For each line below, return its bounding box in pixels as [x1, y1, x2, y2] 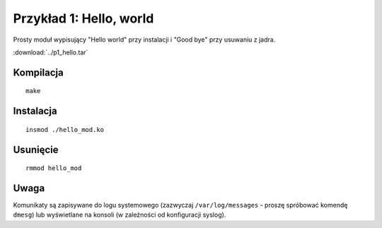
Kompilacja [13, 66, 64, 78]
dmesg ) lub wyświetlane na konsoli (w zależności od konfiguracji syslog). [13, 210, 226, 219]
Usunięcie [13, 143, 59, 155]
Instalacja [13, 105, 57, 117]
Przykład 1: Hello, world [13, 11, 154, 26]
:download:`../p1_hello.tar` [13, 48, 88, 56]
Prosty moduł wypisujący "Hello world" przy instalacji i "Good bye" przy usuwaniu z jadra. [13, 35, 276, 44]
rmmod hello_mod [25, 164, 82, 172]
